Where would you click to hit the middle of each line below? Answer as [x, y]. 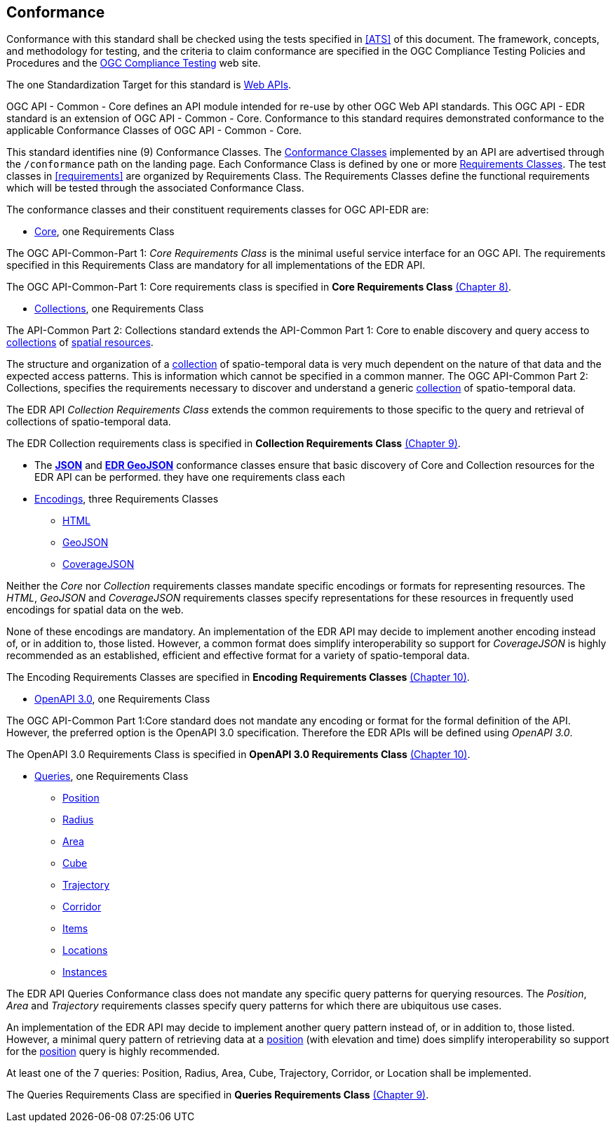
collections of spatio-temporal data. [89, 422]
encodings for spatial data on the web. [95, 610]
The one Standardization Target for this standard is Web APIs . [149, 85]
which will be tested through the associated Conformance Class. [155, 188]
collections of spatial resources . [80, 343]
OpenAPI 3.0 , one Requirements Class [122, 699]
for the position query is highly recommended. [113, 1051]
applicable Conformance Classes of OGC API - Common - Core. [154, 131]
